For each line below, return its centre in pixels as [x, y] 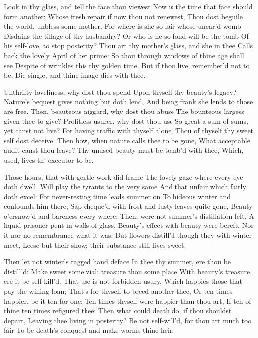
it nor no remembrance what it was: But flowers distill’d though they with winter [128, 235]
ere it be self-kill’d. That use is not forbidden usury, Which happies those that [123, 281]
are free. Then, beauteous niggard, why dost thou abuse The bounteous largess [124, 111]
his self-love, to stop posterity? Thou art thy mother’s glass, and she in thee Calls [129, 46]
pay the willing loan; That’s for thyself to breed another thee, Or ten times [118, 291]
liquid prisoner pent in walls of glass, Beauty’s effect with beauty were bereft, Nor [129, 225]
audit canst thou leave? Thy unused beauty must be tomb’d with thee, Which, [124, 150]
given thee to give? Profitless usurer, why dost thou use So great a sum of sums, [126, 121]
